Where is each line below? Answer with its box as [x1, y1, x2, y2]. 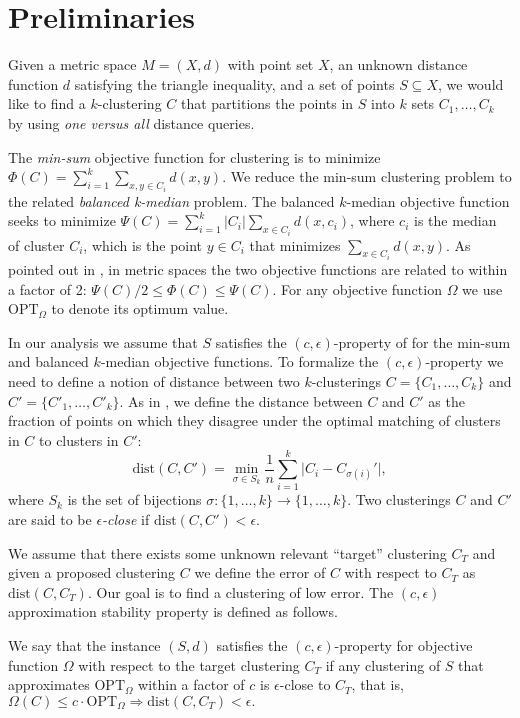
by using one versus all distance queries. [8, 112, 255, 133]
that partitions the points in [180, 93, 354, 114]
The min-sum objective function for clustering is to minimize [8, 146, 381, 167]
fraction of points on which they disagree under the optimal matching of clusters [8, 410, 501, 431]
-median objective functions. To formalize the [100, 351, 379, 372]
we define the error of [194, 562, 326, 583]
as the [428, 390, 465, 411]
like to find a [8, 93, 86, 114]
